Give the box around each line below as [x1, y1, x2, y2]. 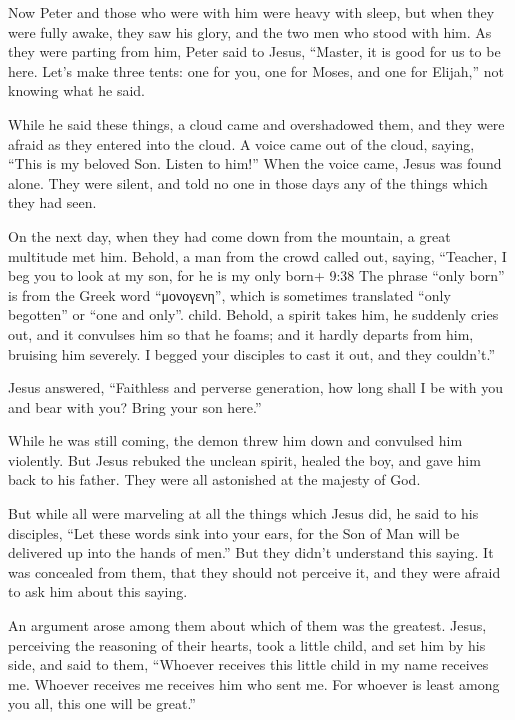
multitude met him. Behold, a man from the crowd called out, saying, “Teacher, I [8, 245, 507, 266]
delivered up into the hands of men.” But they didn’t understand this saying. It [8, 542, 494, 563]
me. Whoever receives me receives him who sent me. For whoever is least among [8, 673, 500, 694]
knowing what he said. [8, 80, 145, 101]
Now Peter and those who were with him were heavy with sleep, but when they [8, 2, 495, 22]
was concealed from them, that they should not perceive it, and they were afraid [8, 561, 501, 582]
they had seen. [8, 192, 97, 213]
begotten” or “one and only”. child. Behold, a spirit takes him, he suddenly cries [8, 304, 499, 325]
